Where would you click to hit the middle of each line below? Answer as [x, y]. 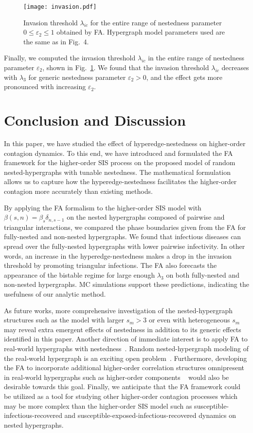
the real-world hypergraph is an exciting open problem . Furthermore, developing [126, 358]
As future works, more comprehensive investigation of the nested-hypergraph [118, 310]
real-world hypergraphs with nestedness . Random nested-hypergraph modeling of [126, 348]
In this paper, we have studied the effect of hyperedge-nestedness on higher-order [125, 143]
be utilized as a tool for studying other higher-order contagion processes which [121, 396]
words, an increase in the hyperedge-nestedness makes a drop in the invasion [118, 255]
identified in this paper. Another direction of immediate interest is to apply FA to [126, 339]
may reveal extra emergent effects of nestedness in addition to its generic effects [123, 329]
